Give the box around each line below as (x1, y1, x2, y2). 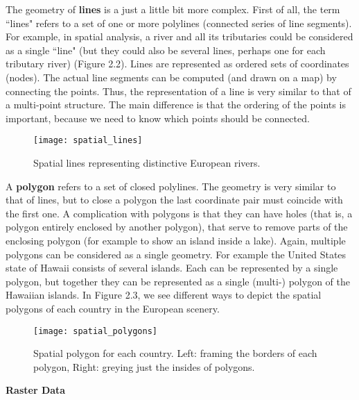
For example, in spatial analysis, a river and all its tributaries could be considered (6, 29, 353, 44)
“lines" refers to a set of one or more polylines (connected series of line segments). (6, 15, 352, 30)
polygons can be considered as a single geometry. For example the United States (6, 247, 347, 261)
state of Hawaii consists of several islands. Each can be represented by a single (6, 260, 338, 275)
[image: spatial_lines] (33, 135, 143, 146)
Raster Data (6, 383, 66, 397)
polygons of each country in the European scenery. (6, 301, 220, 315)
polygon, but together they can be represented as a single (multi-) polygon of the (6, 274, 350, 288)
